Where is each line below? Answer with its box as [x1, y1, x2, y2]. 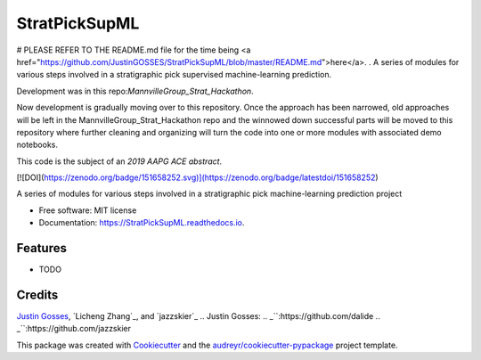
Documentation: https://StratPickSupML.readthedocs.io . [38, 217, 245, 228]
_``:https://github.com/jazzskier [16, 323, 132, 334]
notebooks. [16, 139, 58, 151]
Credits [16, 287, 59, 302]
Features [16, 241, 67, 256]
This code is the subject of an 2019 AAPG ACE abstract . [16, 156, 223, 167]
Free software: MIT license [38, 205, 137, 216]
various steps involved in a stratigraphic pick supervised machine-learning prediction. [16, 70, 332, 80]
